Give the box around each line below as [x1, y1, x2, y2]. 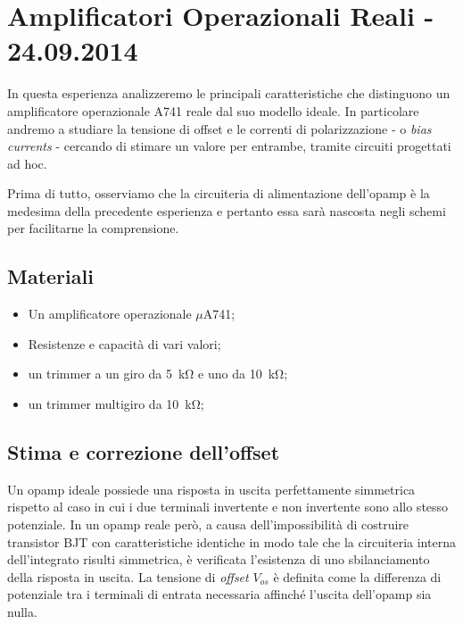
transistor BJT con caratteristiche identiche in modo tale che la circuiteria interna [7, 532, 456, 551]
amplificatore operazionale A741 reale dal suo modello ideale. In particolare [7, 101, 419, 120]
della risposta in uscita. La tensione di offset [7, 567, 249, 586]
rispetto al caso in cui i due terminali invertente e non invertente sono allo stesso [7, 497, 449, 516]
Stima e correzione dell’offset [7, 438, 280, 466]
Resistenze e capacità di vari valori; [28, 334, 221, 353]
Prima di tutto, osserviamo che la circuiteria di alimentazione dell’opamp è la [7, 184, 430, 203]
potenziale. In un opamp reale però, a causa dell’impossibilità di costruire [7, 515, 409, 534]
